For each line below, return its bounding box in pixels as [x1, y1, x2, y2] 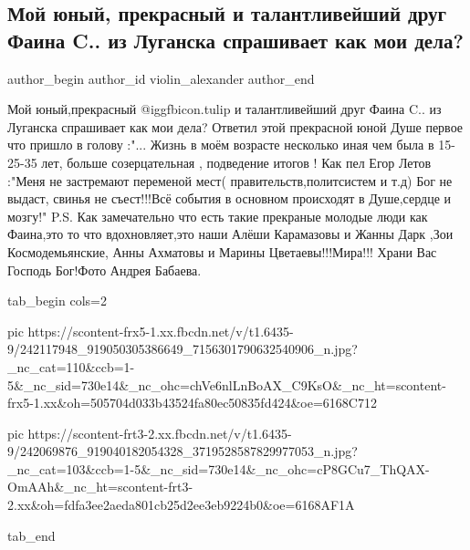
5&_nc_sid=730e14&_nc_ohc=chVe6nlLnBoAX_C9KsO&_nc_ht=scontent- [7, 375, 446, 394]
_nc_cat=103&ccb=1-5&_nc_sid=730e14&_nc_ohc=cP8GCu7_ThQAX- [7, 459, 430, 478]
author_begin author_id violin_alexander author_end [7, 68, 315, 88]
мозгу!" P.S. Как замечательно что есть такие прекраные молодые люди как [7, 206, 428, 225]
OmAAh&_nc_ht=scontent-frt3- [7, 477, 193, 496]
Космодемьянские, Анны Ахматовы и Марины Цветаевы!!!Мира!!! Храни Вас [7, 242, 437, 261]
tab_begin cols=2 [7, 291, 107, 310]
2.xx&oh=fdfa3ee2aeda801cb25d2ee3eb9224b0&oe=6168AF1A [7, 495, 355, 514]
